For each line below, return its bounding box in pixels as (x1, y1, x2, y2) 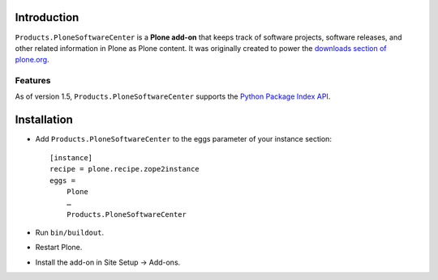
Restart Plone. (35, 243, 83, 252)
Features (15, 75, 51, 87)
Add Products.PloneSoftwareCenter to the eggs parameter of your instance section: (35, 134, 333, 144)
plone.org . (15, 55, 49, 65)
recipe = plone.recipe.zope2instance (49, 164, 200, 174)
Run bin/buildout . (35, 227, 105, 238)
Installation (15, 113, 73, 127)
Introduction (15, 11, 79, 24)
